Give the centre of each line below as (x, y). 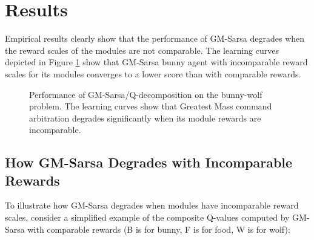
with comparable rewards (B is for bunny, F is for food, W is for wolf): (159, 229)
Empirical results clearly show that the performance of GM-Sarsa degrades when (155, 38)
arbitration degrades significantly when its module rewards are (145, 118)
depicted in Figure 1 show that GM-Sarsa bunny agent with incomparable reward (156, 62)
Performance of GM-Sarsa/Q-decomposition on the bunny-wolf (146, 94)
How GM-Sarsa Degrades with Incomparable (149, 162)
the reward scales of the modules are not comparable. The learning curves (142, 50)
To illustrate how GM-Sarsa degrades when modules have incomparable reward (152, 205)
